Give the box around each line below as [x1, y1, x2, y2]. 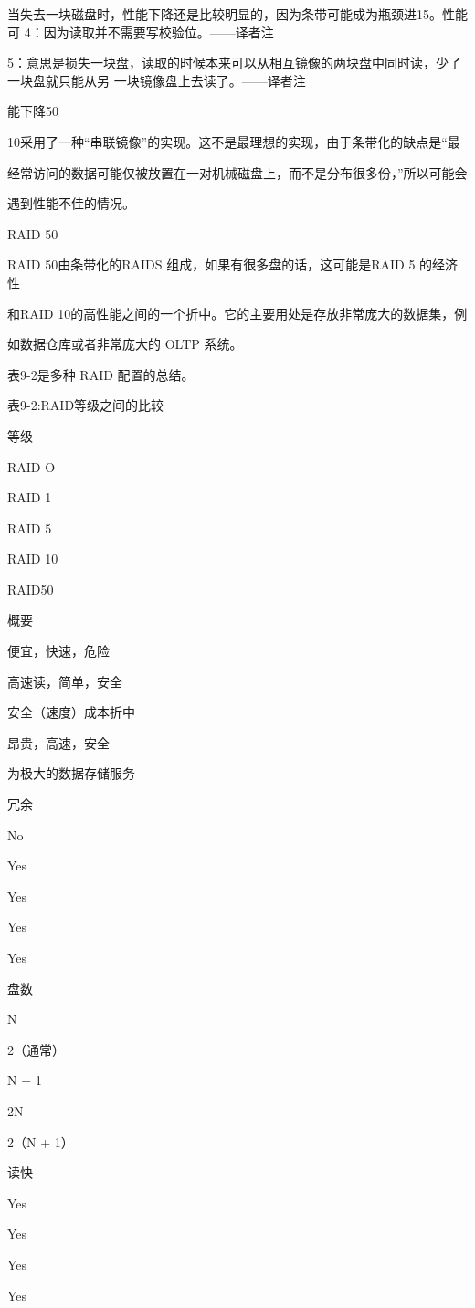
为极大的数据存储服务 [7, 764, 135, 783]
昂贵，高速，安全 [7, 733, 110, 752]
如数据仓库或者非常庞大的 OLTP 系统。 [7, 334, 243, 353]
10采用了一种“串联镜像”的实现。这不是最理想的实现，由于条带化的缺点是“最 [7, 132, 460, 151]
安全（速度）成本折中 [7, 702, 135, 722]
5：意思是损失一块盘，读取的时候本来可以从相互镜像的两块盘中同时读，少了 [7, 53, 461, 72]
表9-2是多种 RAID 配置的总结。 [7, 364, 195, 384]
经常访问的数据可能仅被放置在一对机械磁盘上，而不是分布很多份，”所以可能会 [7, 163, 468, 182]
